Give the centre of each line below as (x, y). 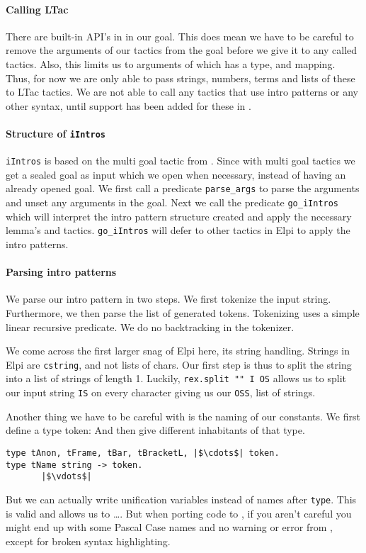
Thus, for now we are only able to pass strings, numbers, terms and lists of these (181, 78)
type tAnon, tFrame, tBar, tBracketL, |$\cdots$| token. (143, 453)
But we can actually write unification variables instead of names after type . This (181, 499)
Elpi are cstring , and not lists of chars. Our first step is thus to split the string (179, 364)
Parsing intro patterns (61, 272)
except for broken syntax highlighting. (88, 541)
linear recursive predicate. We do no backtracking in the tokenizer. (150, 326)
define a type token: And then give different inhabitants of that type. (155, 430)
